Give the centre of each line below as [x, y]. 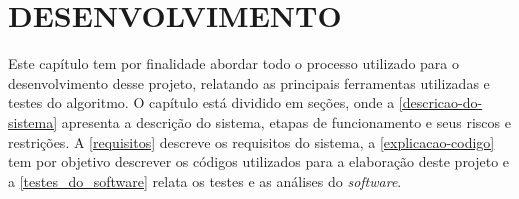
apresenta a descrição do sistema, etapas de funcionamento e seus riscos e [286, 121]
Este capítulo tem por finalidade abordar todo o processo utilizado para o [233, 63]
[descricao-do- [440, 102]
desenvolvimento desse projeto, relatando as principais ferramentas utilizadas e [249, 82]
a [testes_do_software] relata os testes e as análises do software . [205, 180]
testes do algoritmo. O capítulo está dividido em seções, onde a [201, 102]
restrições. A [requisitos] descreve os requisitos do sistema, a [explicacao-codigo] [251, 141]
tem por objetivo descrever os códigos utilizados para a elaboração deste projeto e [259, 161]
